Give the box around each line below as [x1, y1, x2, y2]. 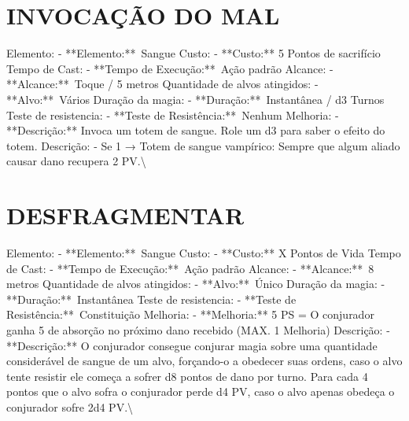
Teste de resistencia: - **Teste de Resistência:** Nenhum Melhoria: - [6, 106, 339, 123]
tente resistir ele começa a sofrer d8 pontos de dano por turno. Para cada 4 [6, 367, 368, 384]
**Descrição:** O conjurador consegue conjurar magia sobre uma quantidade [6, 337, 378, 353]
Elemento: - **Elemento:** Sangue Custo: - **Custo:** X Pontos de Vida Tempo [6, 245, 401, 260]
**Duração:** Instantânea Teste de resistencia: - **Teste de [6, 290, 297, 307]
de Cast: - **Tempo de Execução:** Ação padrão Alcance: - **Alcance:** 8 [6, 260, 374, 276]
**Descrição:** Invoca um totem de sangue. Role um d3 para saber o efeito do [6, 122, 385, 138]
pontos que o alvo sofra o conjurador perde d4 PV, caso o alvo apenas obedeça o [6, 383, 395, 400]
